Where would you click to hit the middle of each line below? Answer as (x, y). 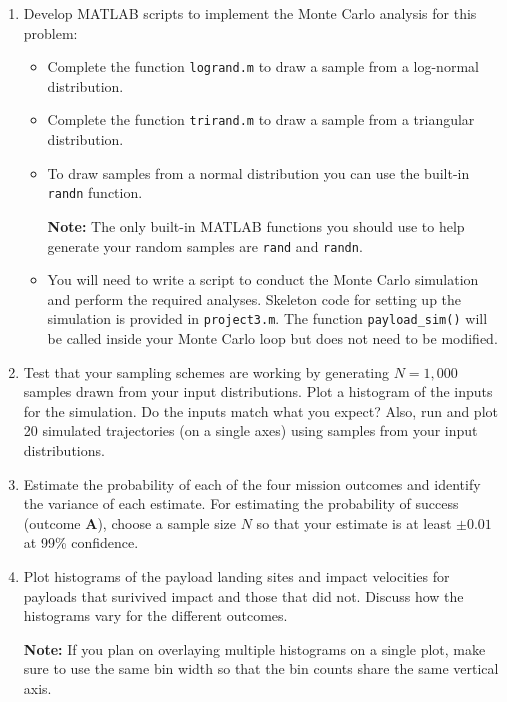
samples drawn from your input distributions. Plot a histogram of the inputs (258, 391)
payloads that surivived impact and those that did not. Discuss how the (243, 595)
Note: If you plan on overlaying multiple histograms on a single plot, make (254, 648)
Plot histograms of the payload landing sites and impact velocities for (236, 575)
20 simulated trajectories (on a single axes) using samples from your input (250, 430)
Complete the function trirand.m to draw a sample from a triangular (261, 119)
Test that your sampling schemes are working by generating (206, 371)
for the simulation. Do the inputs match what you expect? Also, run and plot (260, 410)
